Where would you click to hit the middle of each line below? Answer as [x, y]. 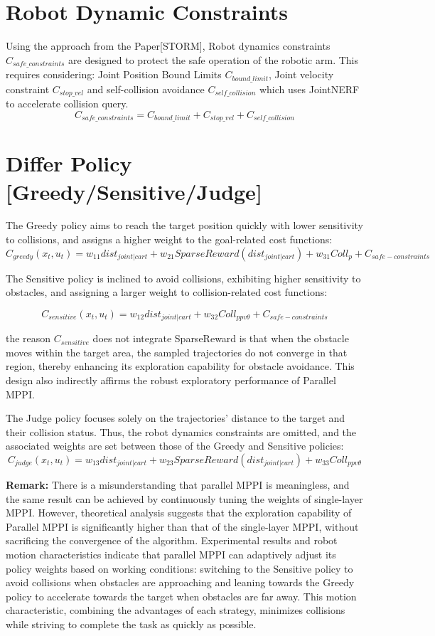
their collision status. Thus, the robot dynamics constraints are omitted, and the [181, 431]
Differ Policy [69, 163]
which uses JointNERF [309, 89]
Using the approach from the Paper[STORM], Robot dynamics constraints [168, 46]
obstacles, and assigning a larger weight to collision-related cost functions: [167, 292]
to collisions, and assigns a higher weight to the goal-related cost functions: [169, 239]
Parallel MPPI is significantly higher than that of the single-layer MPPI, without [182, 526]
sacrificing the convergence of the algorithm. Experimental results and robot [172, 540]
